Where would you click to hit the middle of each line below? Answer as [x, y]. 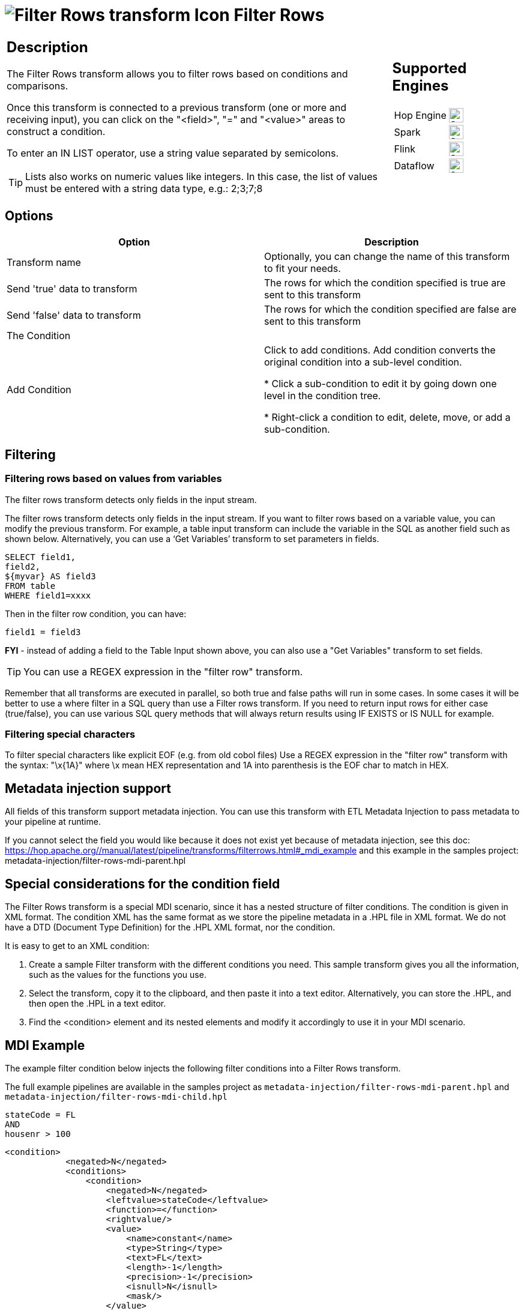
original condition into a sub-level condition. [363, 362]
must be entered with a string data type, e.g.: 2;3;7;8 [144, 188]
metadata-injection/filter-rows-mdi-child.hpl [116, 1097]
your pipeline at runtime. [53, 822]
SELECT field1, [41, 557]
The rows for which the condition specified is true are [385, 282]
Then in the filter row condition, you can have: [96, 613]
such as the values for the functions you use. [118, 975]
